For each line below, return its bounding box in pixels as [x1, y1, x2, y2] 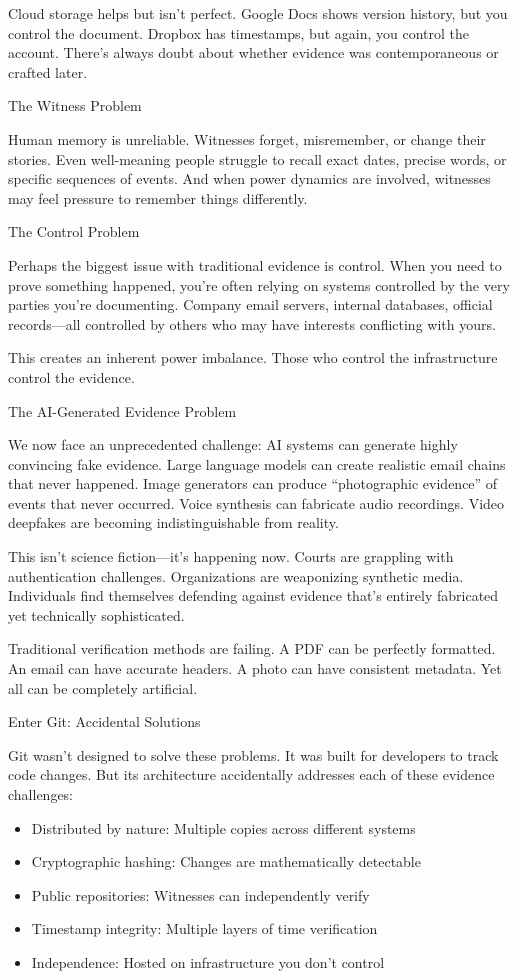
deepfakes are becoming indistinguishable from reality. [8, 512, 339, 533]
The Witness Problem [8, 95, 142, 116]
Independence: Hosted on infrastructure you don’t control [31, 951, 385, 972]
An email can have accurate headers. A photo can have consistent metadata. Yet [8, 658, 502, 679]
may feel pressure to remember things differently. [8, 187, 308, 208]
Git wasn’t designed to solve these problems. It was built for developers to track [8, 744, 499, 765]
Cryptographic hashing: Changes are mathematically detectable [31, 851, 421, 872]
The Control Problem [8, 221, 140, 242]
